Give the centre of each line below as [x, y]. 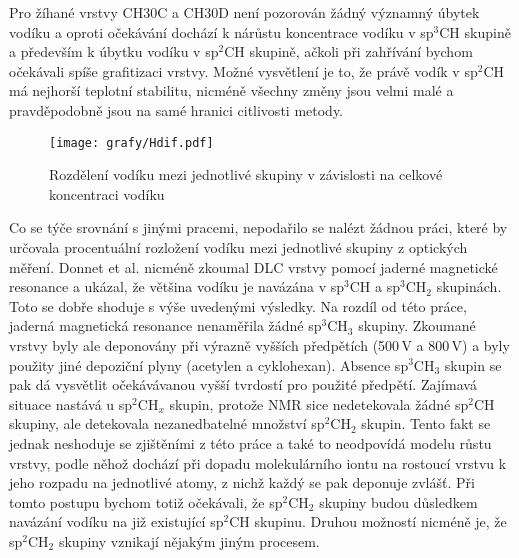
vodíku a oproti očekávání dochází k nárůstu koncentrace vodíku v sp [221, 31]
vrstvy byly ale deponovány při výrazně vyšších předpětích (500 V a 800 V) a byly [259, 344]
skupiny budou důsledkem [398, 501]
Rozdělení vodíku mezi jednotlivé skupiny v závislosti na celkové [246, 174]
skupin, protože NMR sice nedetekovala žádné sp [319, 403]
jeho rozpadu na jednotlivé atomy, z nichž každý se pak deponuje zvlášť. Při [242, 482]
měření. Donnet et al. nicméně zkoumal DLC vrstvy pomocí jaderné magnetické [253, 266]
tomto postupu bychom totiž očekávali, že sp [146, 501]
